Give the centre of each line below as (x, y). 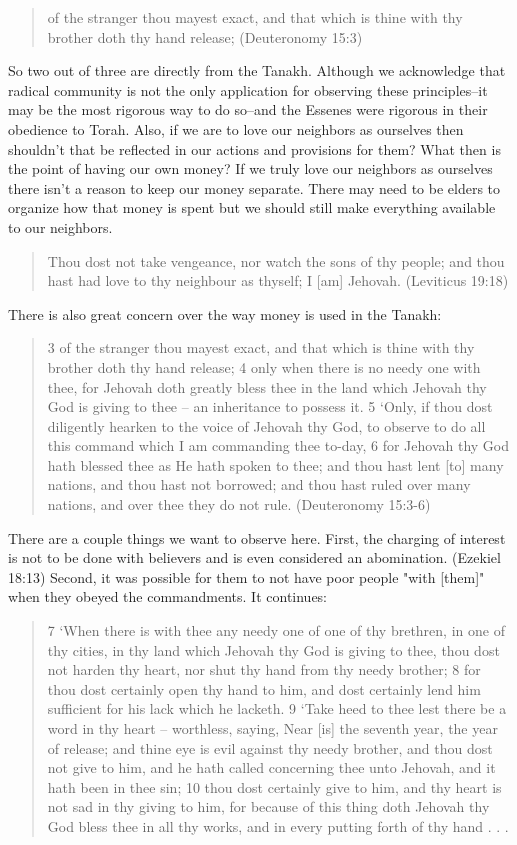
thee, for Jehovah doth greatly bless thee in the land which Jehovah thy (267, 386)
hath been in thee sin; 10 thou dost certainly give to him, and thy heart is (274, 786)
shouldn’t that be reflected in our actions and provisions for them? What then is (254, 148)
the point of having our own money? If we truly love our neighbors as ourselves (250, 168)
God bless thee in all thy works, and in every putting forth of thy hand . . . (278, 825)
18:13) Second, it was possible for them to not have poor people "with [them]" (246, 576)
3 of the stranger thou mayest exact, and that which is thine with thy (261, 347)
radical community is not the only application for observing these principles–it (248, 89)
